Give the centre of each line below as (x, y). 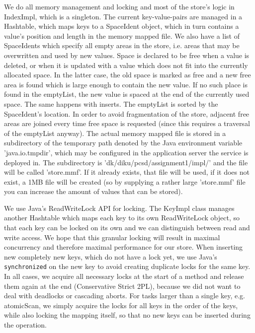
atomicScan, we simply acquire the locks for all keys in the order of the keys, (121, 305)
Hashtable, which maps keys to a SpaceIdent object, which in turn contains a (122, 26)
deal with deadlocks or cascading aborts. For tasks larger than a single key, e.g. (125, 296)
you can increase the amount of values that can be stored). (93, 191)
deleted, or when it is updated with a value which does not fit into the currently (126, 65)
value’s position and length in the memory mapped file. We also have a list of (122, 35)
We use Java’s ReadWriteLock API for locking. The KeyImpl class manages (119, 208)
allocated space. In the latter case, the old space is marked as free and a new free (127, 75)
